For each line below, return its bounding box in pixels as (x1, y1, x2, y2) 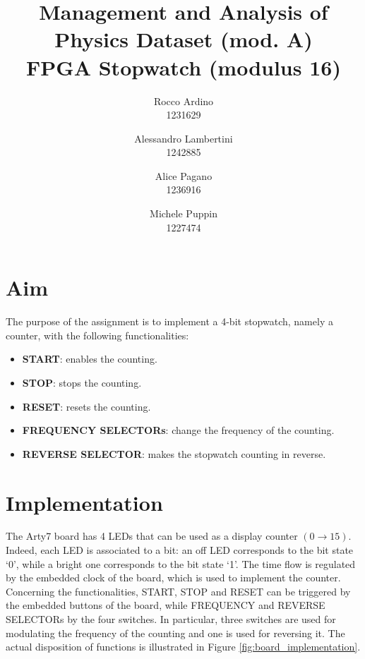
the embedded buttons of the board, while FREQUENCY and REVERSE (6, 598, 325, 612)
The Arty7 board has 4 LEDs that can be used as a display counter (6, 528, 298, 543)
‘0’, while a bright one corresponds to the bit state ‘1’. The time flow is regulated (6, 556, 356, 571)
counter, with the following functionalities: (6, 327, 189, 342)
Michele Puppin (150, 206, 217, 221)
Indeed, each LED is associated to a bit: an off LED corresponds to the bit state (6, 543, 354, 557)
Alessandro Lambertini (134, 131, 233, 145)
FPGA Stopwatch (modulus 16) (26, 52, 341, 81)
